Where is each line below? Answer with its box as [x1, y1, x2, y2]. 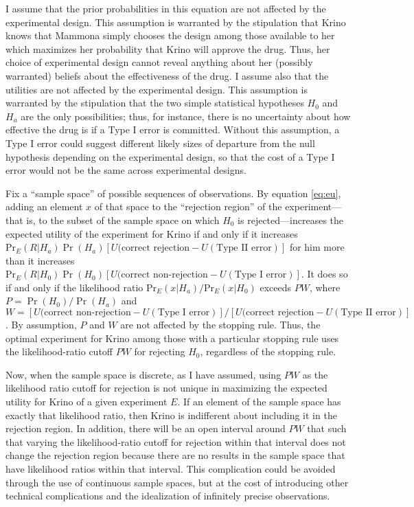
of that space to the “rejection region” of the [94, 199, 282, 214]
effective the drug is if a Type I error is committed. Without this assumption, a [5, 122, 340, 137]
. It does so [301, 267, 348, 281]
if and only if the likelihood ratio [5, 280, 143, 294]
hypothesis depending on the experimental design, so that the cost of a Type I [5, 149, 335, 164]
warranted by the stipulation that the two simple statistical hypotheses [5, 95, 304, 110]
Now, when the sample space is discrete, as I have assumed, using [5, 367, 281, 381]
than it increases [5, 253, 75, 267]
